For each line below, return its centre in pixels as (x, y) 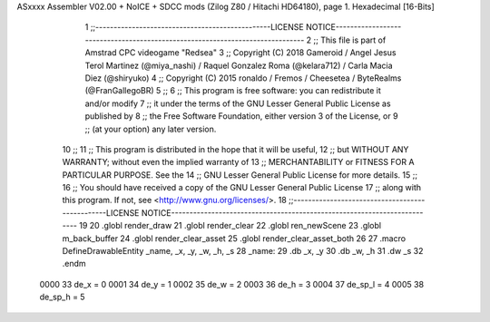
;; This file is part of (350, 40)
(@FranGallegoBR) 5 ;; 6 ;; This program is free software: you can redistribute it (233, 91)
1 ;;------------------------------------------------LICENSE (194, 27)
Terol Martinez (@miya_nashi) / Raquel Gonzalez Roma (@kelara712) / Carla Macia (239, 65)
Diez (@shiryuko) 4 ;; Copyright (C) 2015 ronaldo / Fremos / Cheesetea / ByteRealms (243, 78)
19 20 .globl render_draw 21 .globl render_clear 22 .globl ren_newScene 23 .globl (230, 226)
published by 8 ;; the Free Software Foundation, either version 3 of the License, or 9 (241, 116)
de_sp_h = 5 (62, 297)
